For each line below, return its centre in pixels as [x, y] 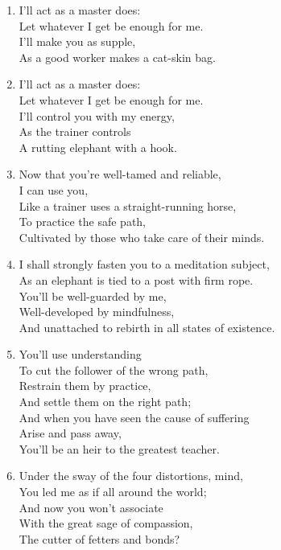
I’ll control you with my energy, [97, 115]
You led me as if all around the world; [113, 492]
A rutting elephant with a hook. [98, 147]
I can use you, [54, 189]
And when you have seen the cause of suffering [134, 417]
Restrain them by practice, [85, 386]
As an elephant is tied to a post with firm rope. [136, 279]
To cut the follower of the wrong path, [114, 369]
